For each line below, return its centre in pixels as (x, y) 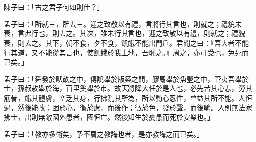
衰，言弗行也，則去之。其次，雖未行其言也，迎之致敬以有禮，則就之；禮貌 (125, 33)
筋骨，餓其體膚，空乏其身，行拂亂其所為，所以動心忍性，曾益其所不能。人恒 (128, 98)
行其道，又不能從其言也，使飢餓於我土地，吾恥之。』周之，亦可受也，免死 (123, 52)
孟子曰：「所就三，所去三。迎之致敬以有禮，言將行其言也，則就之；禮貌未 (123, 23)
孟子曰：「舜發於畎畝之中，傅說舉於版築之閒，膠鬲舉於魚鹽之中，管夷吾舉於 (126, 78)
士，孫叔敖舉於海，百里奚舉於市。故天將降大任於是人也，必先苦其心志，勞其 (128, 88)
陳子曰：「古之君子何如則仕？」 (54, 7)
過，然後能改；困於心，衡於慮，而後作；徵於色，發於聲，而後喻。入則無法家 (128, 107)
